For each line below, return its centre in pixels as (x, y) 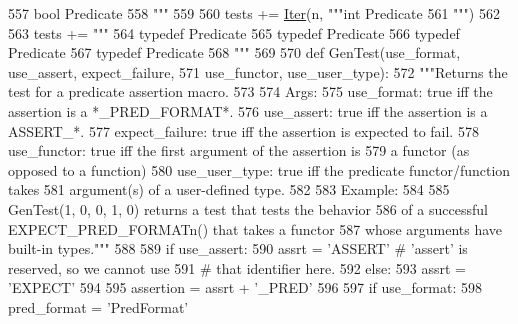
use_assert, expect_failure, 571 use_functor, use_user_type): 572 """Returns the (258, 71)
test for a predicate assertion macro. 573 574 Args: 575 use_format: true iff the (250, 91)
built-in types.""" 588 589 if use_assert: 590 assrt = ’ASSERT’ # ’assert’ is (238, 248)
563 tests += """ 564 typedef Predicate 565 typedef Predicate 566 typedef (234, 32)
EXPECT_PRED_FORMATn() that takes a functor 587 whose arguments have (255, 228)
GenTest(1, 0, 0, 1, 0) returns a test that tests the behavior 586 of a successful (248, 208)
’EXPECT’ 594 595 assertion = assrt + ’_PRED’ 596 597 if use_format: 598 (245, 287)
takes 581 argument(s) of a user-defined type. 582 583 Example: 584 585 (229, 189)
